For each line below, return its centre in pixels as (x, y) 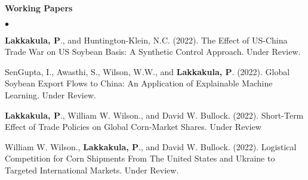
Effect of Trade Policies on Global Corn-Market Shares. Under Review (133, 127)
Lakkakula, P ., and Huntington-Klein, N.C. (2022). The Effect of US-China (146, 40)
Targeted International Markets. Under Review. (92, 170)
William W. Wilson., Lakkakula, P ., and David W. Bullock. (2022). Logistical (151, 146)
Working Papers (39, 8)
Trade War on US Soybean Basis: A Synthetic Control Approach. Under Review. (153, 52)
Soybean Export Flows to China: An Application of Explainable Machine (139, 83)
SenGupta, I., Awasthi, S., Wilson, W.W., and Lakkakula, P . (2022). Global (147, 71)
